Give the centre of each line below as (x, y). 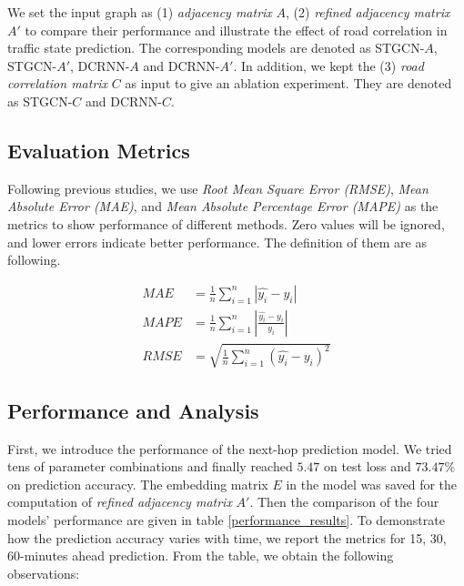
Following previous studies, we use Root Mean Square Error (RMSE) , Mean (218, 188)
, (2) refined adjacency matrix (368, 12)
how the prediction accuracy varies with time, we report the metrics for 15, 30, (227, 537)
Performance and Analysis (133, 410)
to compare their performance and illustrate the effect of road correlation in (236, 30)
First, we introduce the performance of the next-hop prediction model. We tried (230, 448)
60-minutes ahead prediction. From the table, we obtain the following (201, 556)
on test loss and (367, 466)
